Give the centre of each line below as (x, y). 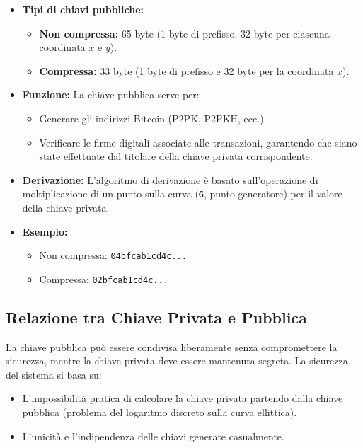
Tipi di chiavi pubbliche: (83, 9)
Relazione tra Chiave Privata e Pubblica (156, 317)
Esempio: (45, 231)
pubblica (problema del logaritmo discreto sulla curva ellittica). (160, 412)
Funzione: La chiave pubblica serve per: (111, 94)
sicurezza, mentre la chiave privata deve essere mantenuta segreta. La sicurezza (177, 361)
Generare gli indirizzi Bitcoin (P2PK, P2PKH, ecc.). (153, 118)
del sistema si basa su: (54, 374)
